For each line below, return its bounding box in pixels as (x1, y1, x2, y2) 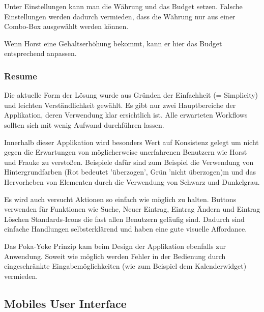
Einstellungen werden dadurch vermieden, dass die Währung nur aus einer (4, 11, 236, 21)
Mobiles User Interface (4, 295, 127, 311)
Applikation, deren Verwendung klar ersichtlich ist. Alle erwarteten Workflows (4, 109, 248, 120)
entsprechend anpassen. (4, 48, 77, 59)
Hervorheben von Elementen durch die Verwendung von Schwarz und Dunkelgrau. (4, 176, 260, 187)
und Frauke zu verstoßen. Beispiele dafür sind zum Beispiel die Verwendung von (4, 156, 254, 167)
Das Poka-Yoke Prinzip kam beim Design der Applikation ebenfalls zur (4, 240, 226, 251)
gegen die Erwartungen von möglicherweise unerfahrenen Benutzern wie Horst (4, 147, 247, 157)
